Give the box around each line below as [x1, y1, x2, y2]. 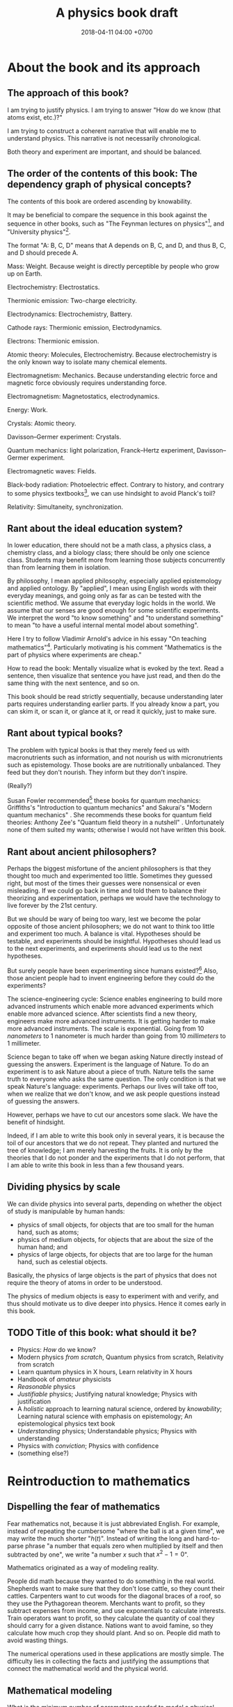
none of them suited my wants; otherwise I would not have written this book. [7, 826, 227, 834]
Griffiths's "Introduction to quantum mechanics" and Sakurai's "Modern [7, 803, 212, 812]
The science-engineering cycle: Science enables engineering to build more [7, 994, 223, 1003]
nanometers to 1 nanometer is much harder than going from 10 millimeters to [7, 1032, 226, 1040]
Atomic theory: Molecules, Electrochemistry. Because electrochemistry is [7, 350, 218, 359]
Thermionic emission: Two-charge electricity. [7, 296, 137, 304]
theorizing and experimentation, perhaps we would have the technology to [7, 894, 221, 902]
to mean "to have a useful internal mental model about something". [7, 621, 199, 629]
